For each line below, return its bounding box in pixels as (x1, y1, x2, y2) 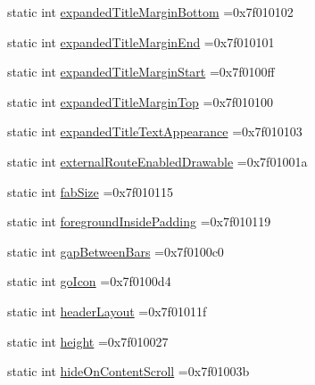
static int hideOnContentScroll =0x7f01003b (7, 362, 250, 381)
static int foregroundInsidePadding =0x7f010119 (7, 212, 271, 231)
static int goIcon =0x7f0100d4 (7, 272, 171, 291)
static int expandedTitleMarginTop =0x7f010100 (7, 92, 274, 111)
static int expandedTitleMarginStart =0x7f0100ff (7, 62, 275, 81)
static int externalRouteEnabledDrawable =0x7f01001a (7, 152, 308, 170)
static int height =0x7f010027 (7, 332, 169, 350)
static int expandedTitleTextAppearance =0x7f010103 (7, 122, 303, 141)
